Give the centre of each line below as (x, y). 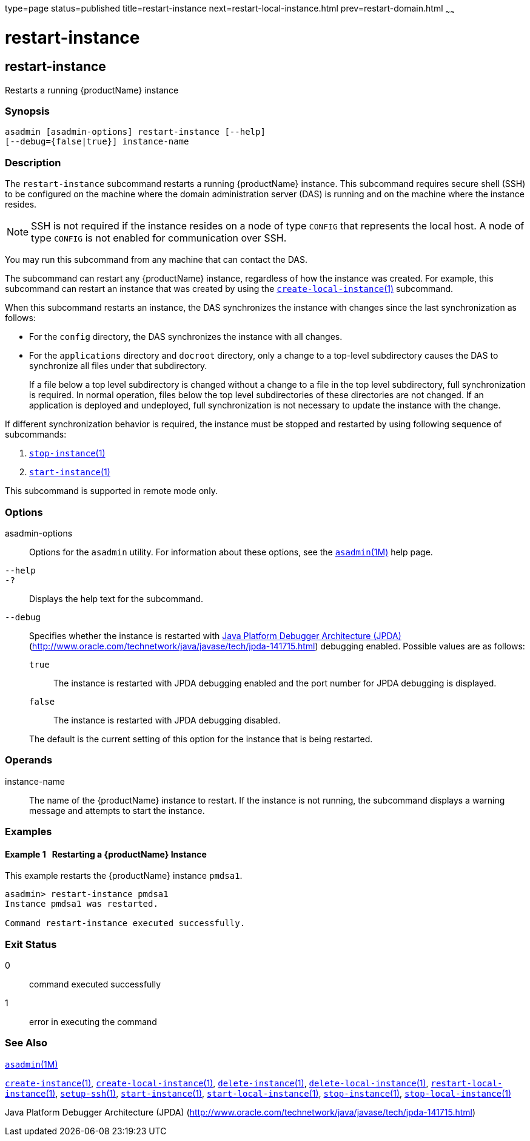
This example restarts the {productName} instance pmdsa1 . (124, 876)
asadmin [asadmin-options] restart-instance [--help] (135, 132)
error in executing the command (93, 1022)
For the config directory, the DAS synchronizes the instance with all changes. (186, 337)
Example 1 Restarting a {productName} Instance (106, 854)
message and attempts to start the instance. (117, 810)
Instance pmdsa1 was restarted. (82, 904)
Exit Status (31, 944)
